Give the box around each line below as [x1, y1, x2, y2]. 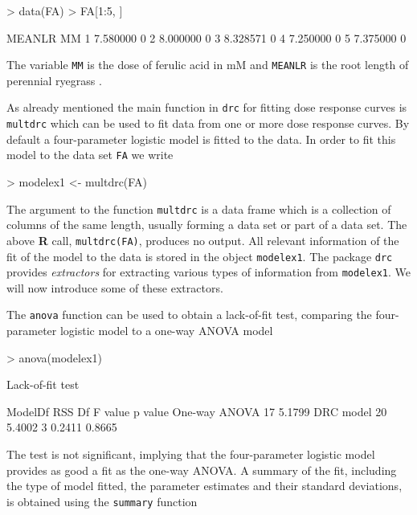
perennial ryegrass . [6, 72, 102, 88]
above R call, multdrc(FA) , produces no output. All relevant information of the [6, 231, 399, 248]
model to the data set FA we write [6, 146, 174, 163]
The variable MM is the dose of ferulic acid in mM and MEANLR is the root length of [6, 56, 409, 73]
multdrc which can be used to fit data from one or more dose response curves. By [6, 115, 410, 132]
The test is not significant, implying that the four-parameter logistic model [6, 446, 375, 463]
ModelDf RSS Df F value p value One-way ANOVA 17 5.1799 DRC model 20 [6, 403, 387, 419]
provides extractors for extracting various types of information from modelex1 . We [6, 264, 411, 280]
